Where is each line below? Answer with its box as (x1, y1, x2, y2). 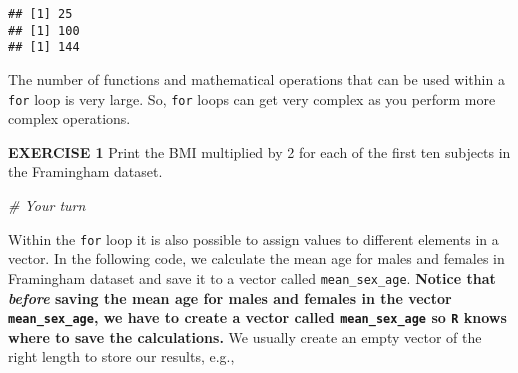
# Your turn (8, 195, 86, 215)
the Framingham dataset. (8, 161, 163, 182)
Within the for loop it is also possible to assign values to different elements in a (8, 228, 499, 249)
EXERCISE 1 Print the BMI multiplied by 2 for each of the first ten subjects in (8, 141, 511, 162)
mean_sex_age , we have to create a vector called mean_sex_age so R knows (8, 307, 507, 328)
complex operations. (8, 108, 131, 129)
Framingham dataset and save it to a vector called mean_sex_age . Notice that (8, 267, 496, 288)
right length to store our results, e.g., (8, 346, 235, 367)
